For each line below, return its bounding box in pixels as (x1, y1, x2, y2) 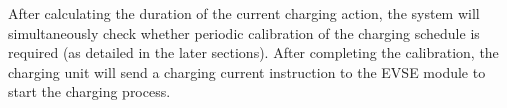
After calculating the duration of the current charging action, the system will (8, 3, 480, 23)
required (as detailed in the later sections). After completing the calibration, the (8, 42, 499, 63)
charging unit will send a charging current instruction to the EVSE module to (8, 61, 486, 82)
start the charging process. (8, 81, 171, 102)
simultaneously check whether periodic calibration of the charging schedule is (8, 22, 480, 43)
